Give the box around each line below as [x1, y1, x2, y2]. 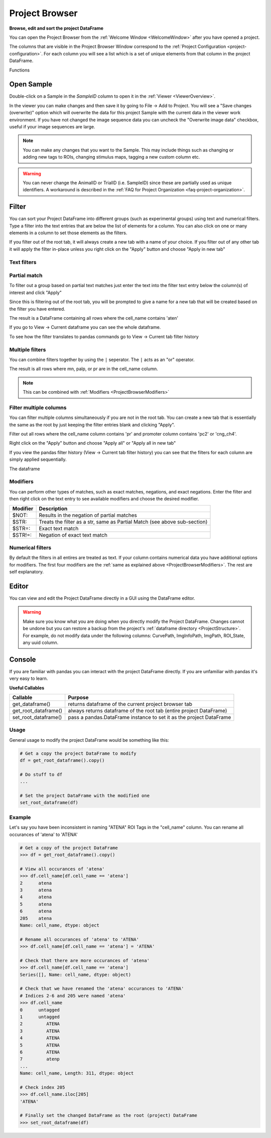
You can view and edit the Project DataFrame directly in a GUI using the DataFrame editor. [9, 595, 195, 601]
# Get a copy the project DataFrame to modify [20, 750, 137, 756]
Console [9, 655, 36, 664]
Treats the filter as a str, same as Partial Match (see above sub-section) [39, 518, 208, 525]
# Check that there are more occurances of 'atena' [20, 957, 150, 963]
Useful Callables [9, 685, 45, 691]
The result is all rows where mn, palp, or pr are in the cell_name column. [9, 366, 158, 372]
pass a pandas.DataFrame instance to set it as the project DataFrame [68, 714, 231, 721]
